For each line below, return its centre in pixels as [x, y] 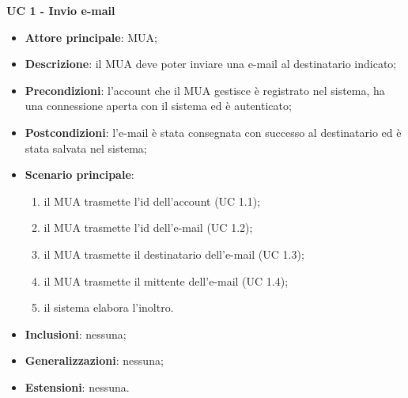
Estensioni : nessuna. [77, 387]
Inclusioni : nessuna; [76, 334]
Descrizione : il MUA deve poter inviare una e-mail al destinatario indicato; [211, 64]
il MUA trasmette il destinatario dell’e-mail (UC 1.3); [174, 254]
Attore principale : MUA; [91, 37]
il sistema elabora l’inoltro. [109, 307]
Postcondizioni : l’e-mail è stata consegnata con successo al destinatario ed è [213, 132]
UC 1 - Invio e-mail [61, 10]
